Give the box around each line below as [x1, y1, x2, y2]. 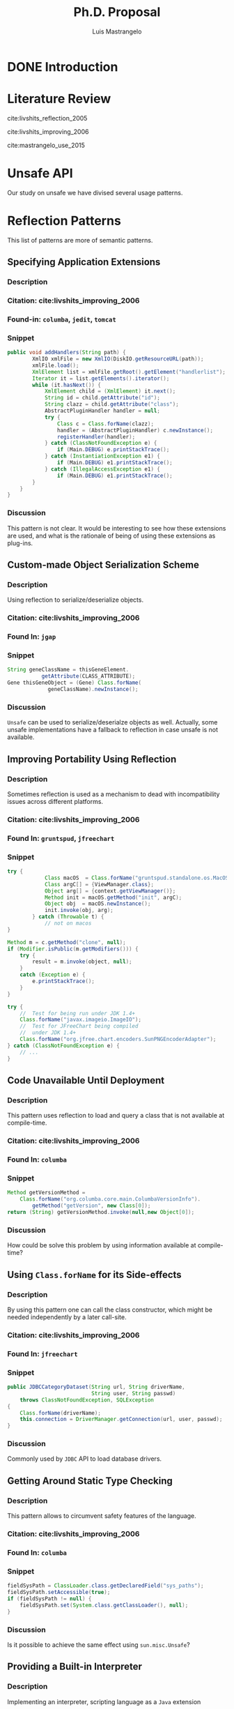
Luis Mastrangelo [92, 27, 142, 36]
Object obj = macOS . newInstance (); [44, 900, 151, 907]
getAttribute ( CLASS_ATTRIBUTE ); [41, 673, 136, 680]
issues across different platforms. [7, 797, 103, 805]
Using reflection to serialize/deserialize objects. [7, 595, 144, 604]
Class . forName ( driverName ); [19, 1409, 101, 1416]
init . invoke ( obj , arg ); [44, 907, 114, 914]
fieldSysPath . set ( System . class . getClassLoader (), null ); [19, 1602, 189, 1609]
